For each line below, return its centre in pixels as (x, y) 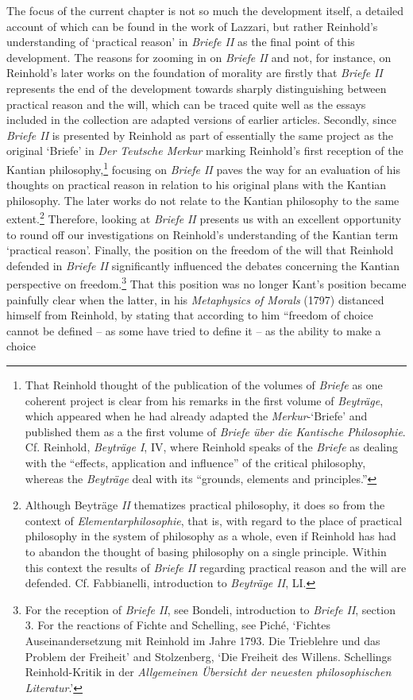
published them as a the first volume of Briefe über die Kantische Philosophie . (215, 431)
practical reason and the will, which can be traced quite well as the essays (186, 104)
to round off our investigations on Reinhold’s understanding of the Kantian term (203, 234)
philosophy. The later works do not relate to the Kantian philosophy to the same (203, 200)
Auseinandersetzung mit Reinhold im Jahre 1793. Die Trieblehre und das (203, 640)
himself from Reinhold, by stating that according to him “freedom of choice (190, 315)
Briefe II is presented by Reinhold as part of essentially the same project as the (200, 135)
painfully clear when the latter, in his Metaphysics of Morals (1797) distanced (195, 299)
